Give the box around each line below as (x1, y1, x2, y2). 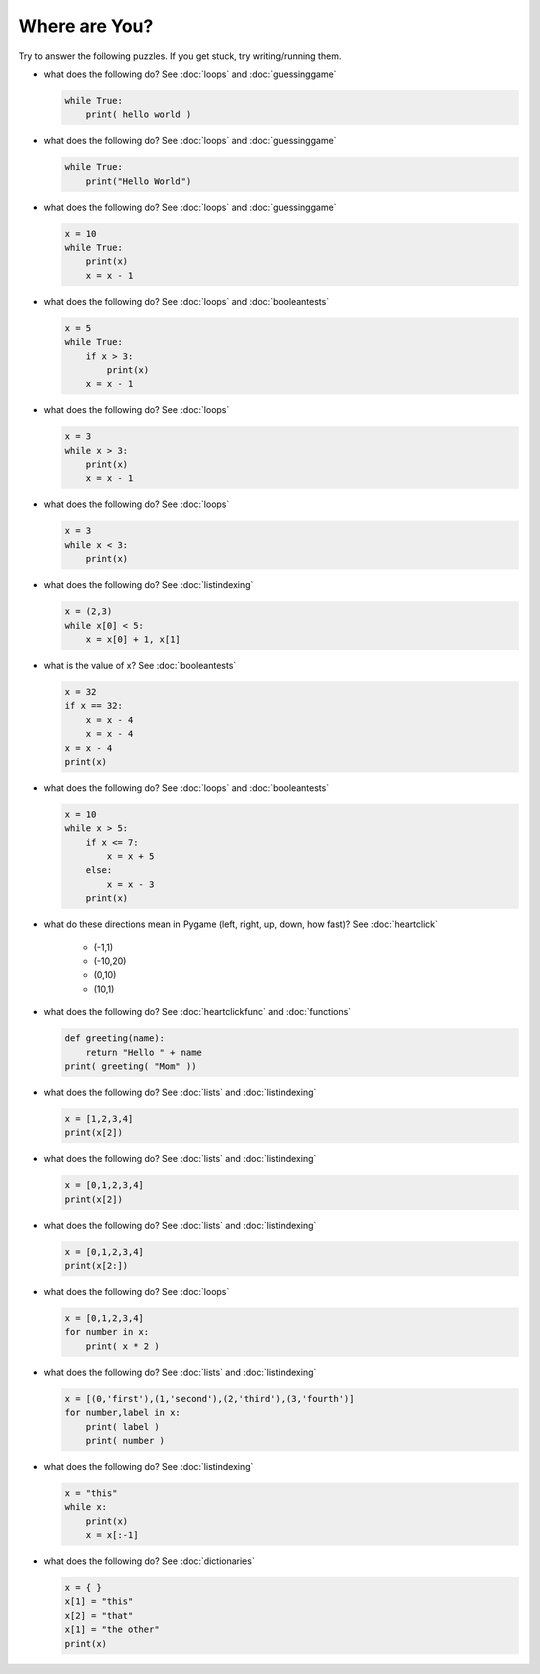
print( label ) (85, 1421, 160, 1432)
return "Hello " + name (85, 1046, 202, 1058)
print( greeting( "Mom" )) (64, 1060, 197, 1072)
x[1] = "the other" (64, 1624, 160, 1635)
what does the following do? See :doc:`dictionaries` (43, 1555, 255, 1567)
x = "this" (64, 1487, 118, 1499)
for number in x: (64, 1326, 150, 1338)
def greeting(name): (64, 1033, 165, 1044)
